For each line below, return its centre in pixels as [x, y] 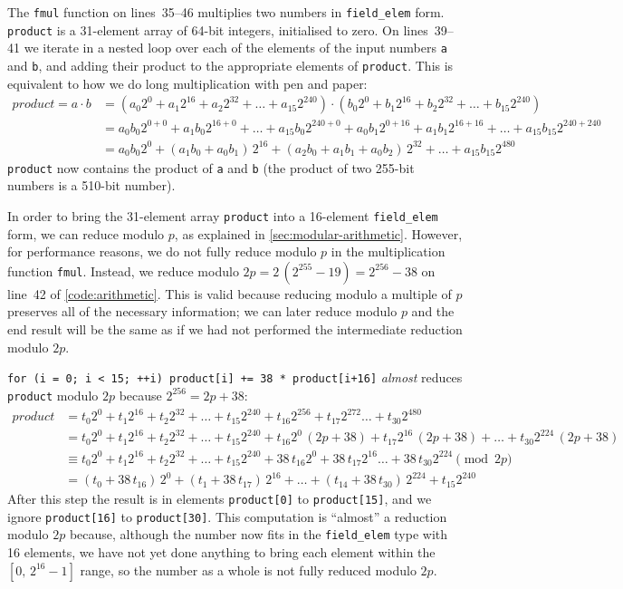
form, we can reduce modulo [86, 233]
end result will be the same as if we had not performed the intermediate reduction [235, 329]
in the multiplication [388, 251]
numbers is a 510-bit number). [91, 185]
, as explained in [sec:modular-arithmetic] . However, [318, 233]
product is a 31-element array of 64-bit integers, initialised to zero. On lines [218, 29]
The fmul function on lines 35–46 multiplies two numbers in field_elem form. [226, 12]
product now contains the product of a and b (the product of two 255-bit [211, 167]
